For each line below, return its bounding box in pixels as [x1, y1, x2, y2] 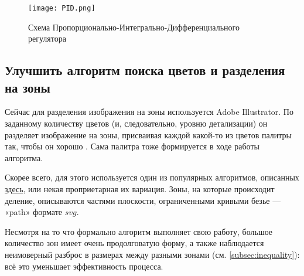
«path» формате [5, 206, 63, 218]
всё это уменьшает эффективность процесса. [5, 260, 163, 272]
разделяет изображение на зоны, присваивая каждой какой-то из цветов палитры [5, 128, 292, 141]
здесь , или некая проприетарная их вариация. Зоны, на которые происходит [5, 183, 275, 195]
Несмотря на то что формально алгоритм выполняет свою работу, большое [5, 225, 273, 237]
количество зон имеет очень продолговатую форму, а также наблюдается [5, 237, 264, 249]
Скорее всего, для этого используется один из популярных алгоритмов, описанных [5, 171, 299, 183]
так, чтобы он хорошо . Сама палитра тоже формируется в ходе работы [5, 140, 259, 152]
